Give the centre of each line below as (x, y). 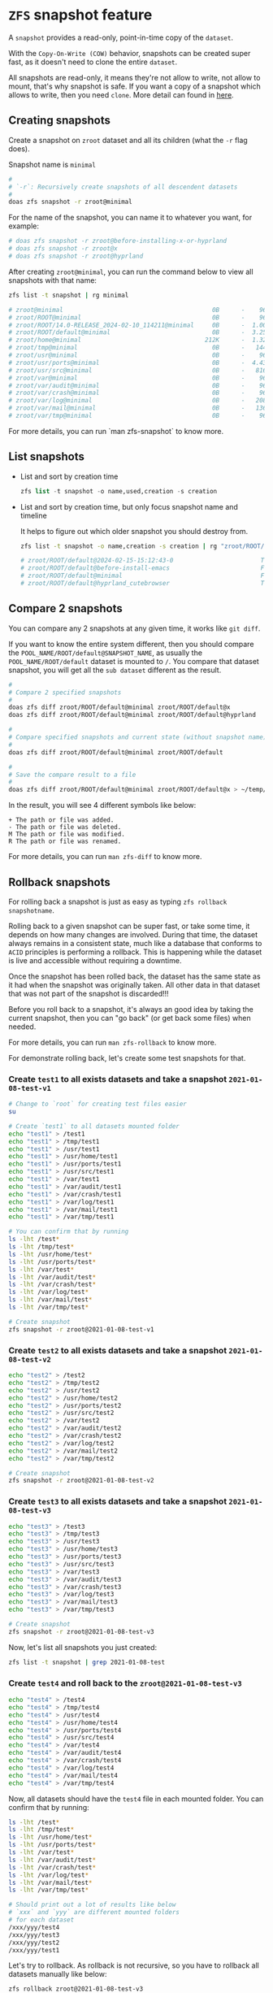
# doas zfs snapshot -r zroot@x (63, 249)
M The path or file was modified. (67, 835)
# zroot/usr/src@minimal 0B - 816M (139, 370)
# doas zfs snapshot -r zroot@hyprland (76, 256)
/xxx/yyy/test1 (34, 1950)
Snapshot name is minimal (52, 164)
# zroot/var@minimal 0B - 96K (139, 378)
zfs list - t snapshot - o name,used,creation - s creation (119, 491)
